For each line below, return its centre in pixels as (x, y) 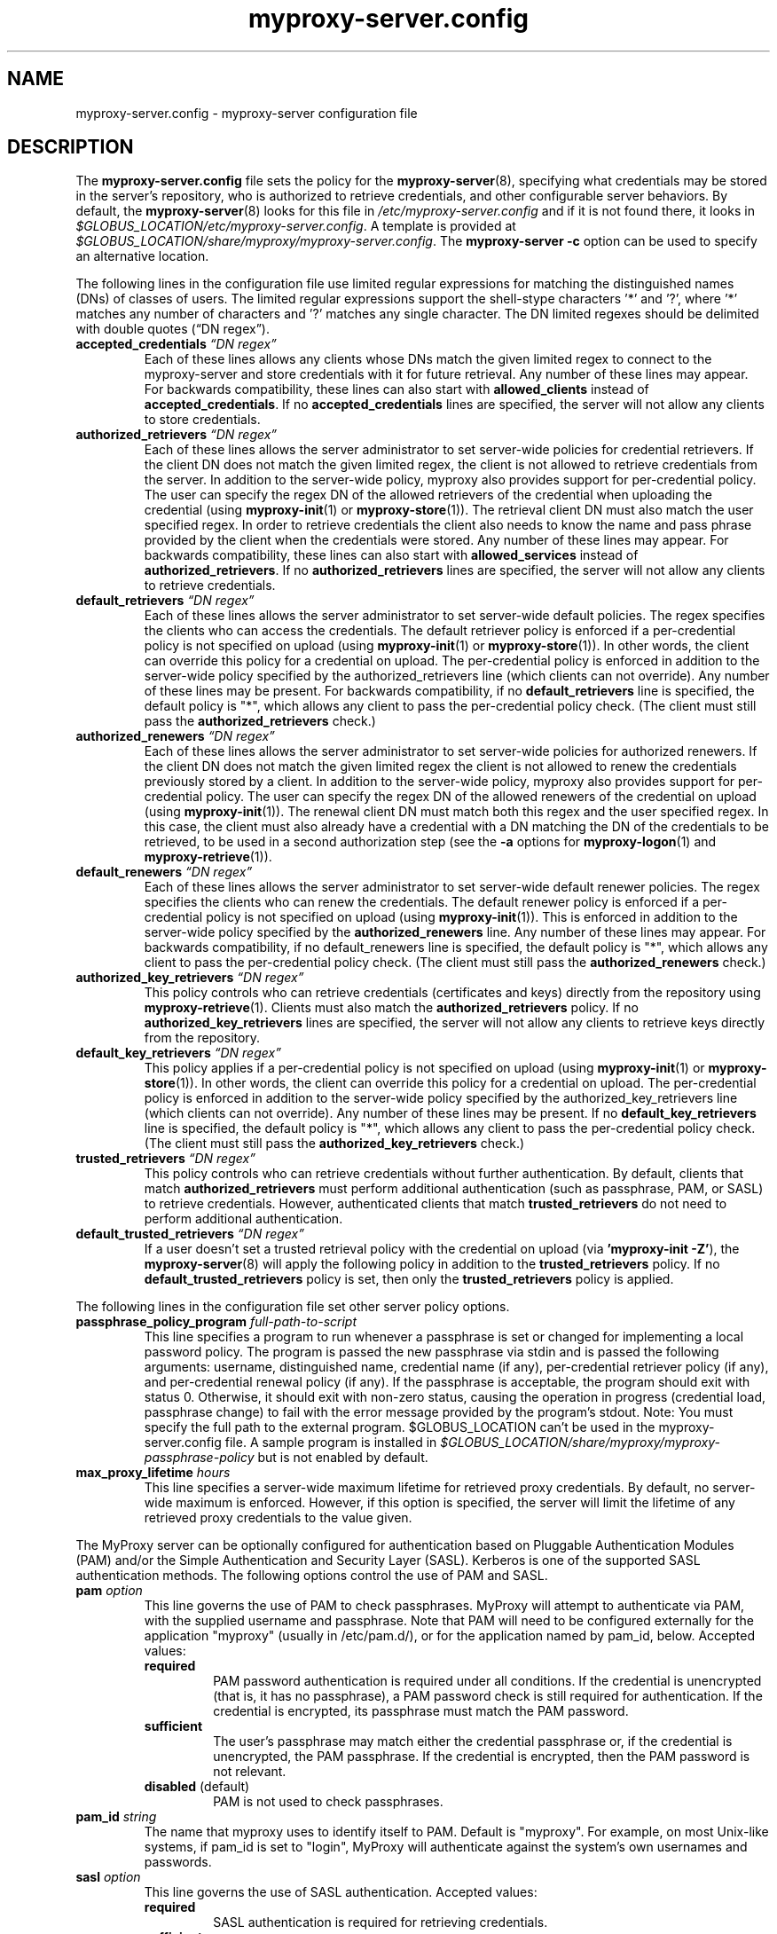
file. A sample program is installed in (331, 1443)
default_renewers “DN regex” (164, 872)
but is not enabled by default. (343, 1458)
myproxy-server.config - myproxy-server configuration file (247, 113)
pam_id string (116, 1817)
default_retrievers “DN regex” (165, 601)
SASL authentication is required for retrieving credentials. (381, 1922)
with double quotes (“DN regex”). (173, 329)
